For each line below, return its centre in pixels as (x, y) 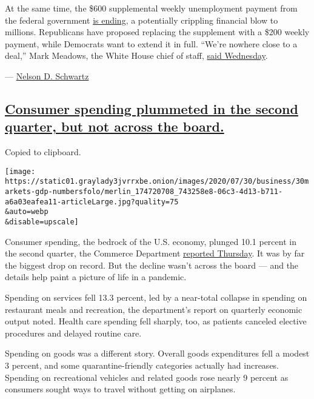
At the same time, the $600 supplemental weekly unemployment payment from (151, 8)
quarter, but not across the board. (115, 126)
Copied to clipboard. (43, 152)
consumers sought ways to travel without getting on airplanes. (120, 389)
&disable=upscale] (42, 222)
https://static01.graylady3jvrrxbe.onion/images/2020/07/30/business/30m (157, 182)
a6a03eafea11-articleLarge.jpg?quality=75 (92, 202)
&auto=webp (27, 212)
